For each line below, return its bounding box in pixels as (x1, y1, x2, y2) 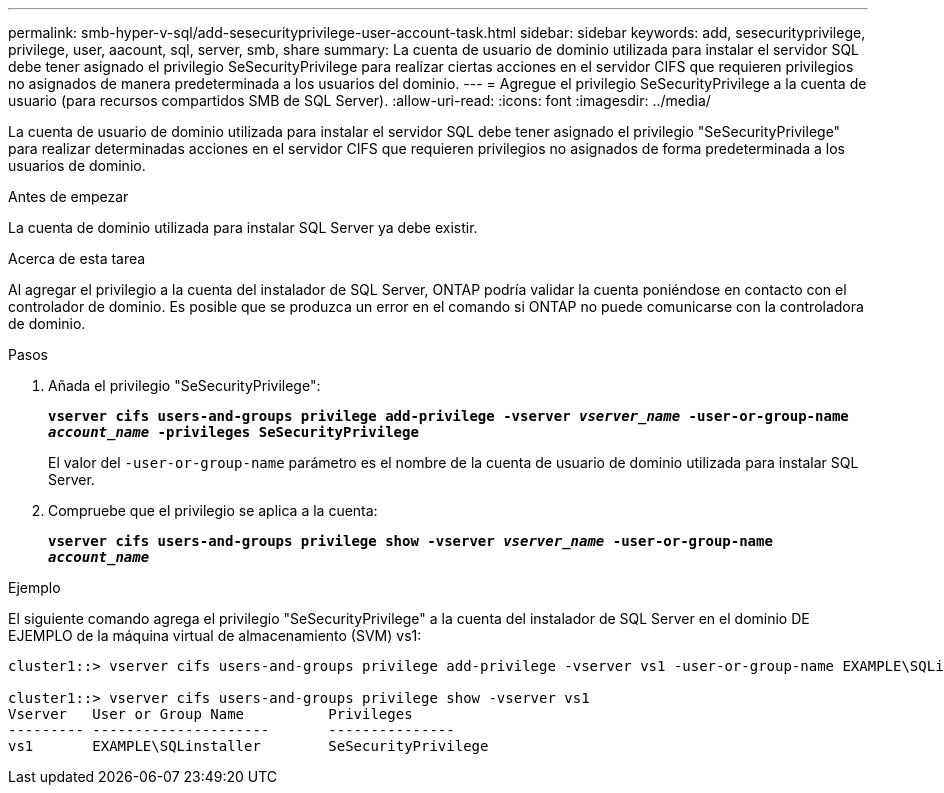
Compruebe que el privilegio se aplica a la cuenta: (48, 502, 378, 519)
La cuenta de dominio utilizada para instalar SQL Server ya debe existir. (8, 219, 478, 236)
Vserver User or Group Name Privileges (8, 706, 413, 722)
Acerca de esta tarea (8, 250, 146, 267)
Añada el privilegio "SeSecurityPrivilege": (48, 377, 321, 394)
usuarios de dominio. (8, 157, 146, 174)
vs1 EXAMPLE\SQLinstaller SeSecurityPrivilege (8, 738, 489, 754)
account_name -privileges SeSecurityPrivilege (48, 424, 419, 440)
